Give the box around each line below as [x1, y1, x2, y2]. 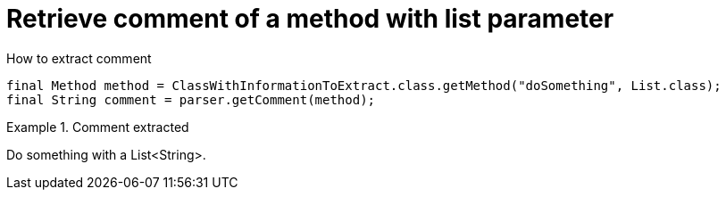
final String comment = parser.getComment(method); [6, 92, 376, 107]
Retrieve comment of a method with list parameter [6, 4, 614, 34]
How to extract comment [6, 50, 152, 66]
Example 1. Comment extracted [6, 119, 189, 135]
